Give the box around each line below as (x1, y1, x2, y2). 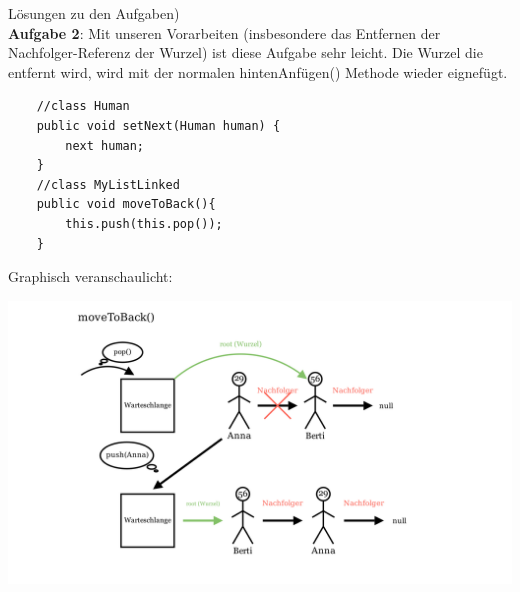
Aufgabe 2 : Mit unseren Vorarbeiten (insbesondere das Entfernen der (8, 22, 441, 43)
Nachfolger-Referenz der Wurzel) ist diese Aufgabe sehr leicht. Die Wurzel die (8, 42, 483, 63)
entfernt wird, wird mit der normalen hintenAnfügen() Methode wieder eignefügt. (8, 61, 508, 82)
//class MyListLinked (36, 177, 180, 192)
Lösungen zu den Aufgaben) (8, 3, 180, 23)
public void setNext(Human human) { (36, 118, 281, 133)
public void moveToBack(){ (36, 197, 216, 212)
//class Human (36, 99, 130, 114)
